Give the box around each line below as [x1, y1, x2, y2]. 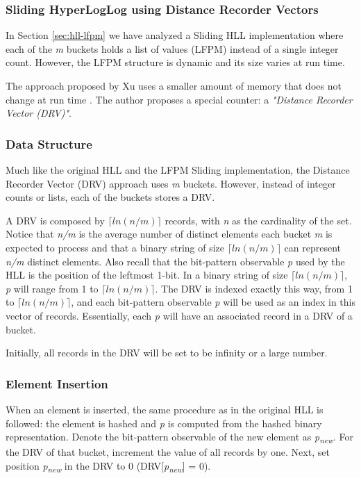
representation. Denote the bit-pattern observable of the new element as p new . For [6, 429, 353, 445]
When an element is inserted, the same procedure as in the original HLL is [6, 402, 324, 416]
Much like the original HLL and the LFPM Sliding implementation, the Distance [6, 163, 350, 176]
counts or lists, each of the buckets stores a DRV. [6, 190, 215, 204]
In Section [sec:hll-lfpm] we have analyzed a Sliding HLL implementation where [6, 28, 344, 42]
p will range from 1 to [6, 281, 99, 295]
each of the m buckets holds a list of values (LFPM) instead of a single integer [6, 41, 339, 56]
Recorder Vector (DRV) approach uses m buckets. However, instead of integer [6, 176, 336, 190]
